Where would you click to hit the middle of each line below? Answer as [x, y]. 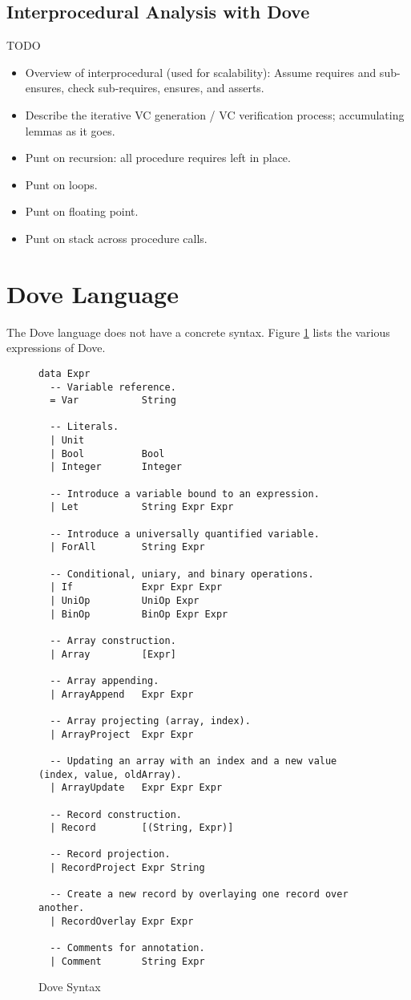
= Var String [113, 401]
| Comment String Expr [127, 961]
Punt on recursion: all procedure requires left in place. [158, 158]
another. [62, 908]
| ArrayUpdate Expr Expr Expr [136, 788]
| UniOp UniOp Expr [125, 601]
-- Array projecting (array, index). [150, 721]
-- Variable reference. [113, 387]
